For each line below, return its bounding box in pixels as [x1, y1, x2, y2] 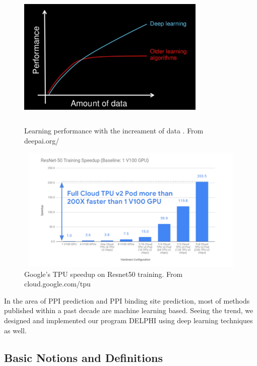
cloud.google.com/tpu [24, 278, 91, 289]
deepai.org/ [24, 135, 59, 145]
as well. [4, 325, 27, 335]
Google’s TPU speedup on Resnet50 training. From [24, 268, 183, 279]
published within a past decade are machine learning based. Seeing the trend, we [4, 305, 253, 316]
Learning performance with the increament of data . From [24, 125, 204, 136]
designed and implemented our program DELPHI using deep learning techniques [4, 315, 253, 326]
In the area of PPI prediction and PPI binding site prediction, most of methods [4, 295, 250, 306]
